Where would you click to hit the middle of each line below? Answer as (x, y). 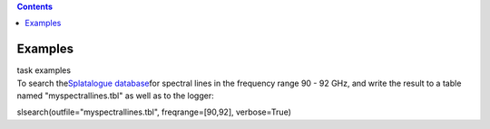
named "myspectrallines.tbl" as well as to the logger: (115, 96)
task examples (44, 70)
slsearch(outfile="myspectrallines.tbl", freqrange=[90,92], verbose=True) (154, 112)
